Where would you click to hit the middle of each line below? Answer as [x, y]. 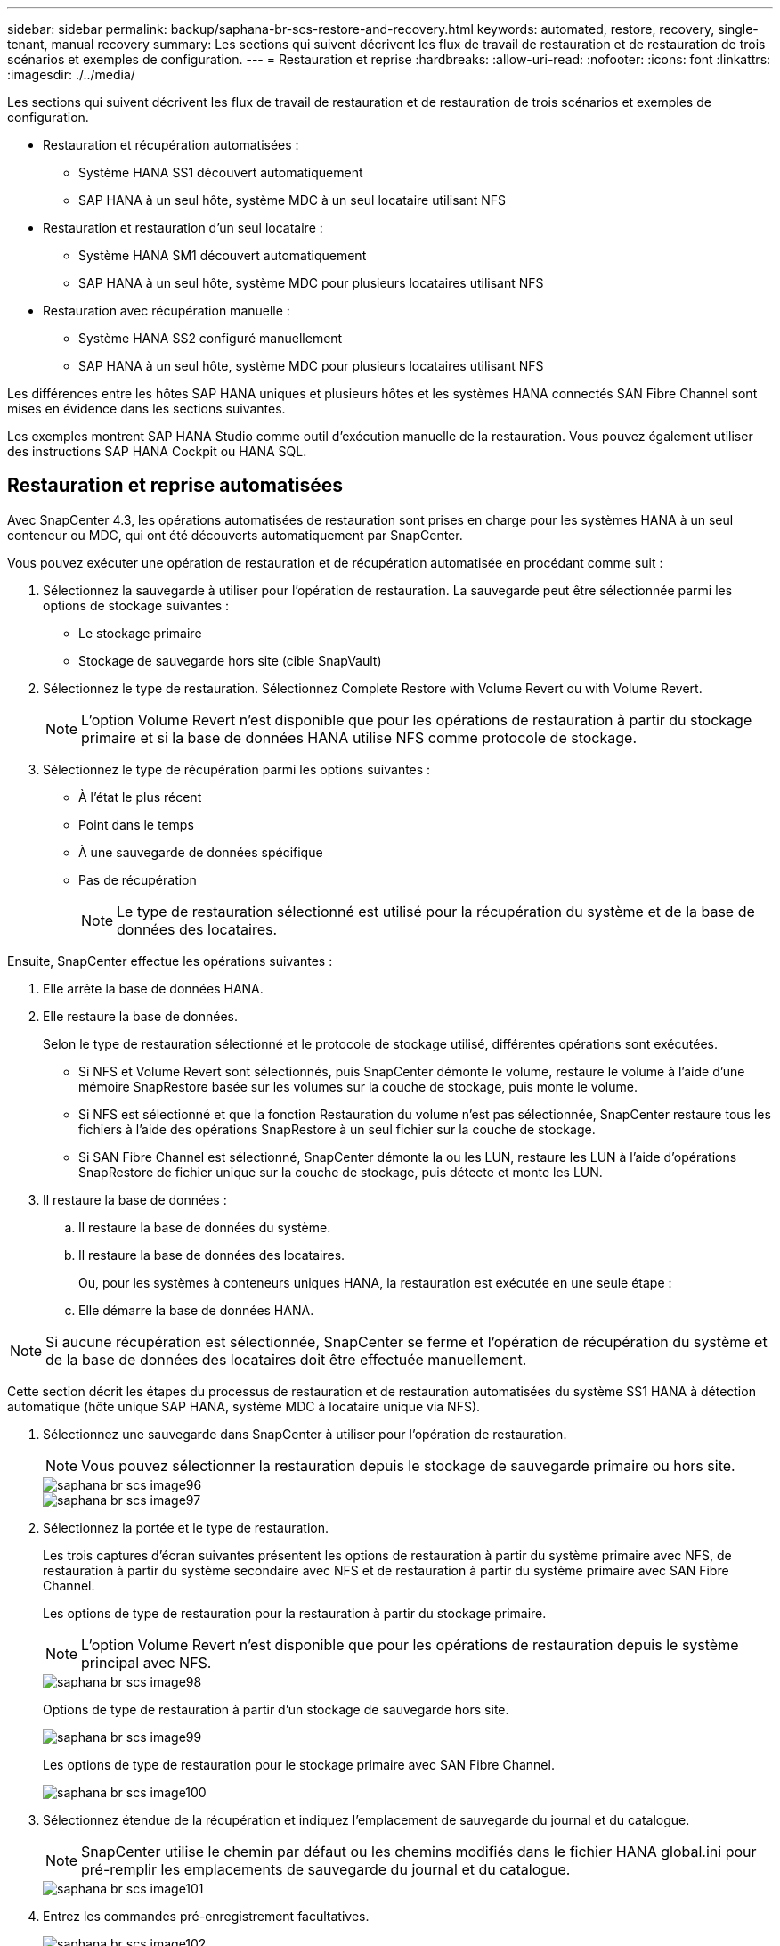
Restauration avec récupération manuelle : [167, 311]
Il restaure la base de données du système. [205, 1227]
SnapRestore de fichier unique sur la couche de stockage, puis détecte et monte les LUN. [341, 1172]
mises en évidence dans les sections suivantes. [146, 409]
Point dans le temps [136, 824]
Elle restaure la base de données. [140, 1016]
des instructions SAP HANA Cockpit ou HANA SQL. [157, 451]
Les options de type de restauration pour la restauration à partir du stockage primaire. [295, 1613]
